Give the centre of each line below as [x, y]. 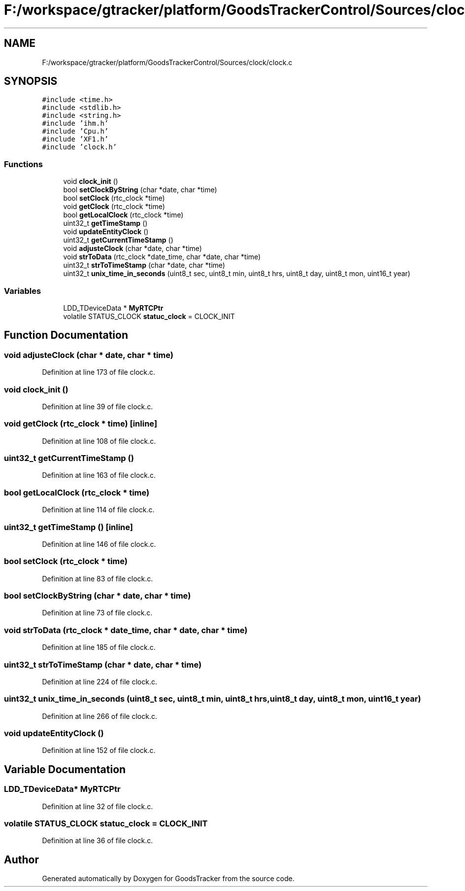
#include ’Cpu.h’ [75, 131]
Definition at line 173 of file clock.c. [99, 372]
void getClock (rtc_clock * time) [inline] [81, 424]
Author [21, 859]
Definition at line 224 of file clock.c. [100, 681]
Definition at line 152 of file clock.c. [99, 750]
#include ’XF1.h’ [75, 139]
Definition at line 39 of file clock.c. [98, 406]
